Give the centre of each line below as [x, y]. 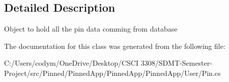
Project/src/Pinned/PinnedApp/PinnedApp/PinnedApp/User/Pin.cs [112, 73]
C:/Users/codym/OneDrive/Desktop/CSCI [71, 63]
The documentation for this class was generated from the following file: [115, 46]
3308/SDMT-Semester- [176, 63]
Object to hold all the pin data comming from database [91, 29]
